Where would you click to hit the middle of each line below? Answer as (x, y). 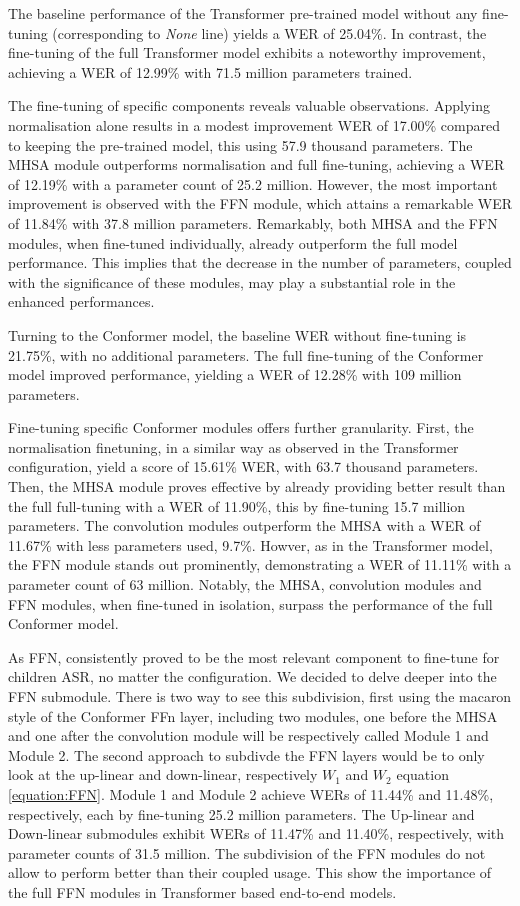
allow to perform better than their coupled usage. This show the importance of (250, 872)
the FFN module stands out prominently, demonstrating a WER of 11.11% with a (260, 564)
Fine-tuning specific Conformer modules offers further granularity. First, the (241, 427)
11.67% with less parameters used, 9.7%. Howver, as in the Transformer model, (250, 544)
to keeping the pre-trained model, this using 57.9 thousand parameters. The (240, 144)
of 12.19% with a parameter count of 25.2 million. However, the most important (253, 183)
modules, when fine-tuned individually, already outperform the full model (233, 242)
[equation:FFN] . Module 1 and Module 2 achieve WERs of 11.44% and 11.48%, (251, 793)
